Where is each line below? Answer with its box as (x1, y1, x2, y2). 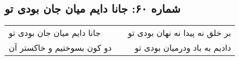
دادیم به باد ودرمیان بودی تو (134, 42, 231, 54)
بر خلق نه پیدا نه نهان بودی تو (128, 27, 231, 39)
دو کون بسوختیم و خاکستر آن (9, 42, 112, 54)
